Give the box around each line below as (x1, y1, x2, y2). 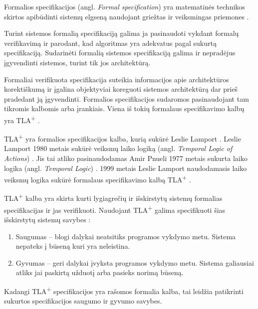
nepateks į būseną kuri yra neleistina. (15, 241, 130, 251)
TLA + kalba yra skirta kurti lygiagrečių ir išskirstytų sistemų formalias (4, 191, 223, 203)
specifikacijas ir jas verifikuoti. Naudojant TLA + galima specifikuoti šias (4, 203, 226, 215)
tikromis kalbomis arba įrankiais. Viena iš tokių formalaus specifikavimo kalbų (4, 103, 245, 114)
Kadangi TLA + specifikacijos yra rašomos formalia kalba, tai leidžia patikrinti (4, 284, 244, 296)
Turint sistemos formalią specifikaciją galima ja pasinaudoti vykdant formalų (4, 28, 239, 38)
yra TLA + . (4, 113, 40, 125)
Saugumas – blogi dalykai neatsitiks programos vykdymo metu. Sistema (15, 231, 236, 241)
